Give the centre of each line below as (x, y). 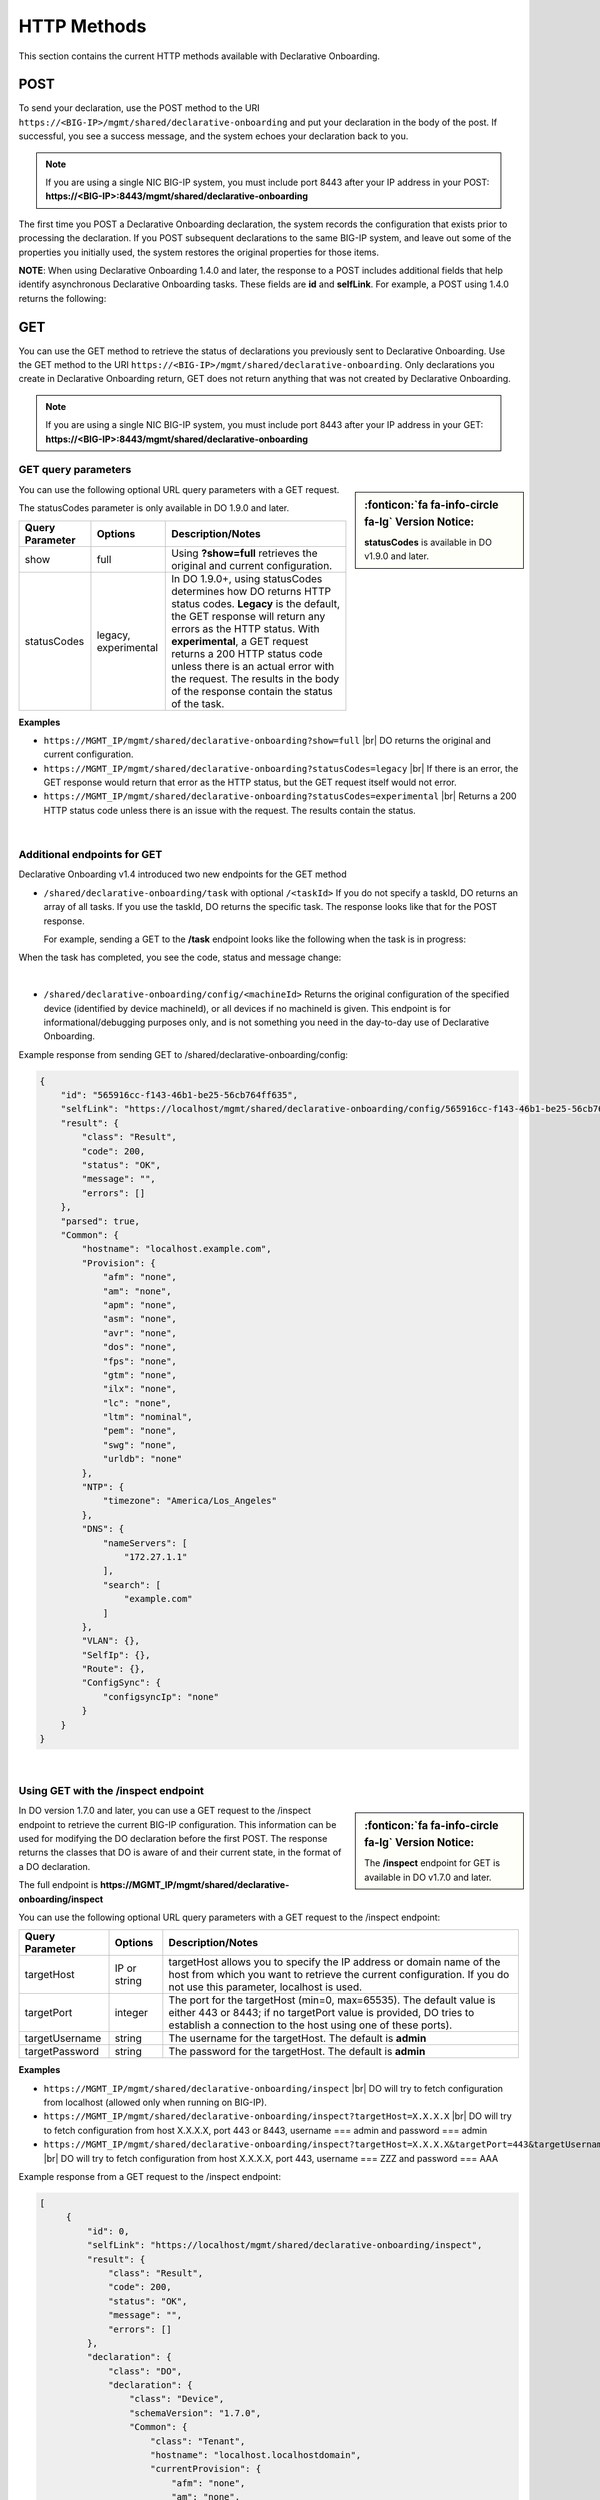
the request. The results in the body (255, 678)
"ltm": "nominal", (148, 1417)
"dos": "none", (139, 1347)
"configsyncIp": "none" (161, 1696)
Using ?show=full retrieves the (244, 553)
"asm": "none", (139, 1319)
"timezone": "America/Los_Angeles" (189, 1501)
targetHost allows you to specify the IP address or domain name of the (334, 1962)
